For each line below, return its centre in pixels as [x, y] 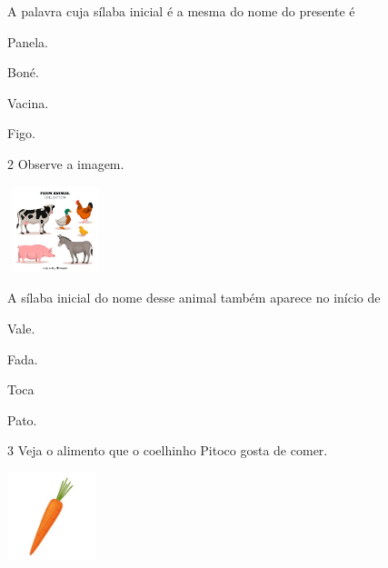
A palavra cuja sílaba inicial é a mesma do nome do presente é [181, 11]
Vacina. [28, 102]
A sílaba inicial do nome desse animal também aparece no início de [194, 298]
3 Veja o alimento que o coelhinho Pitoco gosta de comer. [168, 450]
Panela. [28, 41]
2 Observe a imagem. [66, 163]
